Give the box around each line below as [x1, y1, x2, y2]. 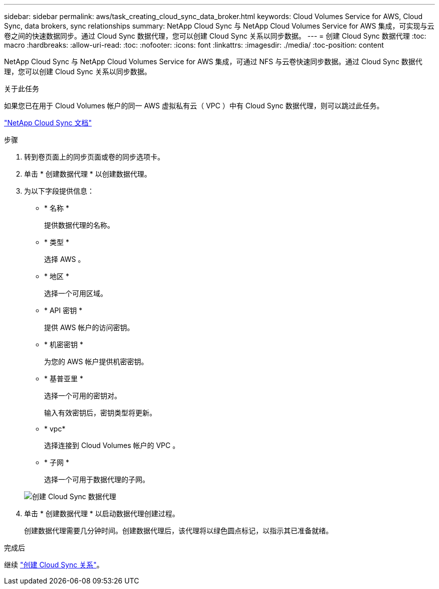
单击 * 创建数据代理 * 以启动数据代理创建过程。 [24, 509, 179, 518]
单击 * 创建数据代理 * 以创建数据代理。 [24, 170, 151, 178]
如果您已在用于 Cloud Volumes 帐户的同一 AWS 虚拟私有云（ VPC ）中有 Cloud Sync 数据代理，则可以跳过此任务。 [4, 101, 384, 110]
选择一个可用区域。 [44, 289, 107, 298]
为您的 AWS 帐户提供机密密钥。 [44, 357, 148, 366]
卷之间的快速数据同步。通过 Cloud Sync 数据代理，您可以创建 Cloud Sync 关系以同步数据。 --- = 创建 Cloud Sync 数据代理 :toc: [4, 32, 426, 40]
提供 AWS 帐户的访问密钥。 [44, 323, 134, 332]
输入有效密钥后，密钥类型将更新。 [44, 408, 156, 417]
